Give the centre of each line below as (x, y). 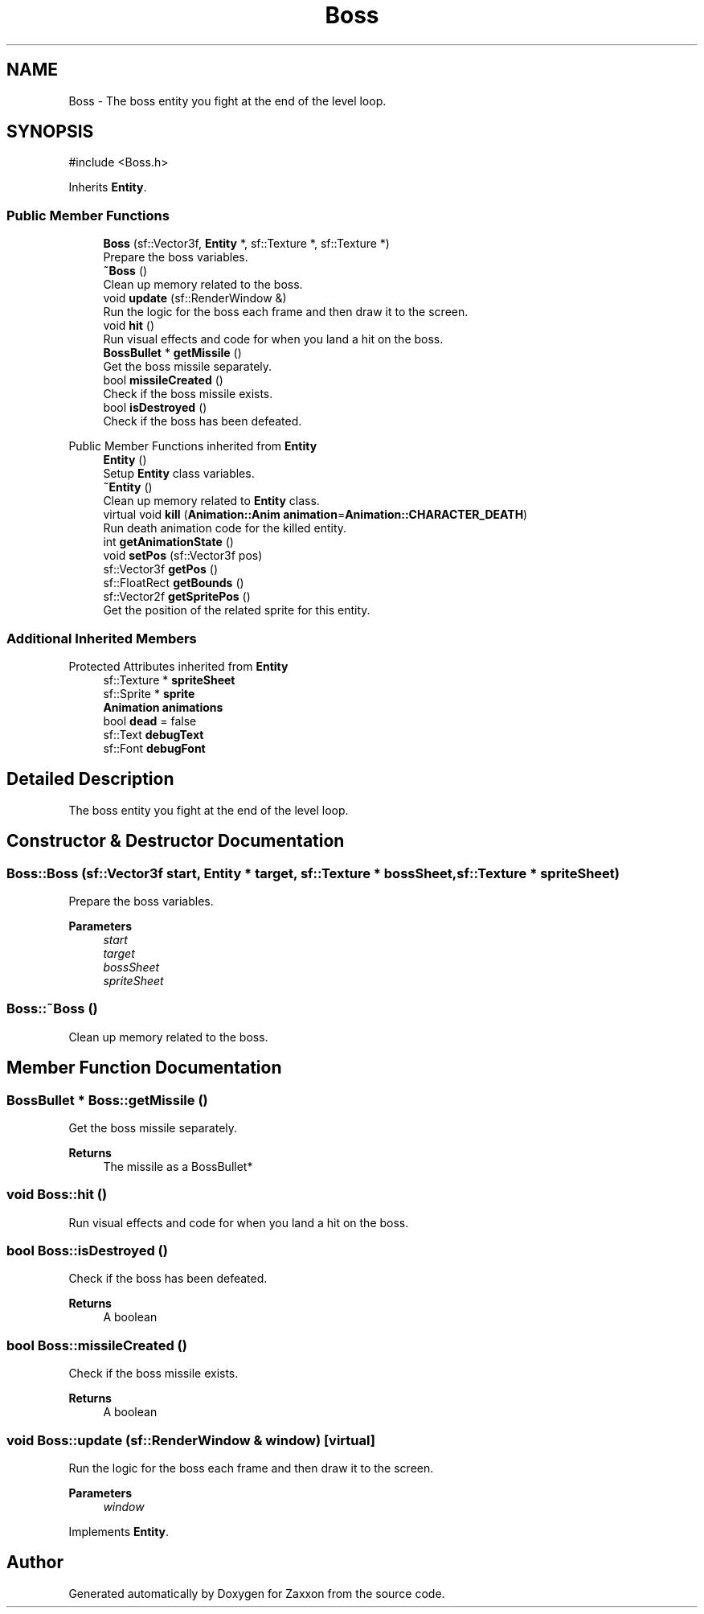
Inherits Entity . (108, 187)
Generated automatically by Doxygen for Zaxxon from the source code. (257, 1593)
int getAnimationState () (168, 542)
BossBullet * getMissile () (172, 353)
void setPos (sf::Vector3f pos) (183, 556)
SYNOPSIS (50, 132)
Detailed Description (90, 779)
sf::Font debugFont (154, 748)
